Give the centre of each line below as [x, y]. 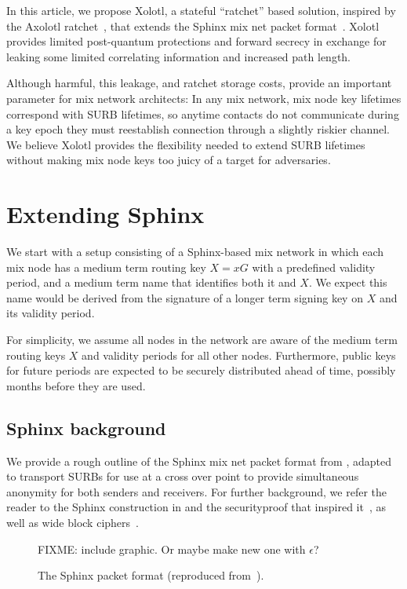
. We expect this [348, 282]
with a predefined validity [314, 267]
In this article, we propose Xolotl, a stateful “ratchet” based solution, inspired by [201, 10]
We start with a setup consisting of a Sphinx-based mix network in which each [195, 252]
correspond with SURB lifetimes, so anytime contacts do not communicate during [203, 113]
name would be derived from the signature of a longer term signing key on [185, 297]
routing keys [36, 355]
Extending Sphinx [105, 214]
